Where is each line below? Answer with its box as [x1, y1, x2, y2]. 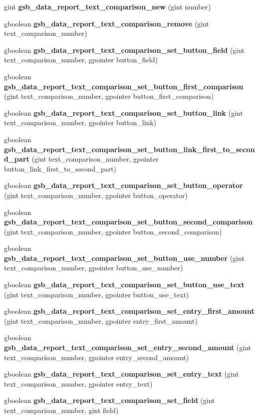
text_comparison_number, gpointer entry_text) [4, 378, 153, 389]
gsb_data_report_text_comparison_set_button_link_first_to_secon [4, 144, 255, 154]
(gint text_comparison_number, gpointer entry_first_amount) [4, 315, 198, 326]
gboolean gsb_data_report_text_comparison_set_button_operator [4, 180, 243, 191]
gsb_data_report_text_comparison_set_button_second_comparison [4, 216, 253, 227]
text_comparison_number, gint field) [4, 405, 119, 415]
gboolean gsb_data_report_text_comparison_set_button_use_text [4, 279, 245, 290]
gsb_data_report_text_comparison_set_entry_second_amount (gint [4, 342, 252, 353]
